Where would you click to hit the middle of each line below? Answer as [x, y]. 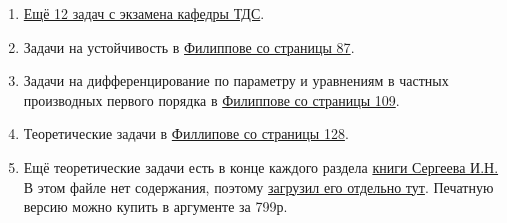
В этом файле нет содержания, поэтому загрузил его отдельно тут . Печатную [258, 186]
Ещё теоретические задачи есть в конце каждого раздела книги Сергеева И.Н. [261, 166]
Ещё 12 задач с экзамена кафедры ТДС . [144, 13]
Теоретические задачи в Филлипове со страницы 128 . [186, 133]
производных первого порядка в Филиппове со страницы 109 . [211, 99]
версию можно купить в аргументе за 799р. [155, 206]
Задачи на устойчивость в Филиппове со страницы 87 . [189, 46]
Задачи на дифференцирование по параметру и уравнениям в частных [236, 80]
